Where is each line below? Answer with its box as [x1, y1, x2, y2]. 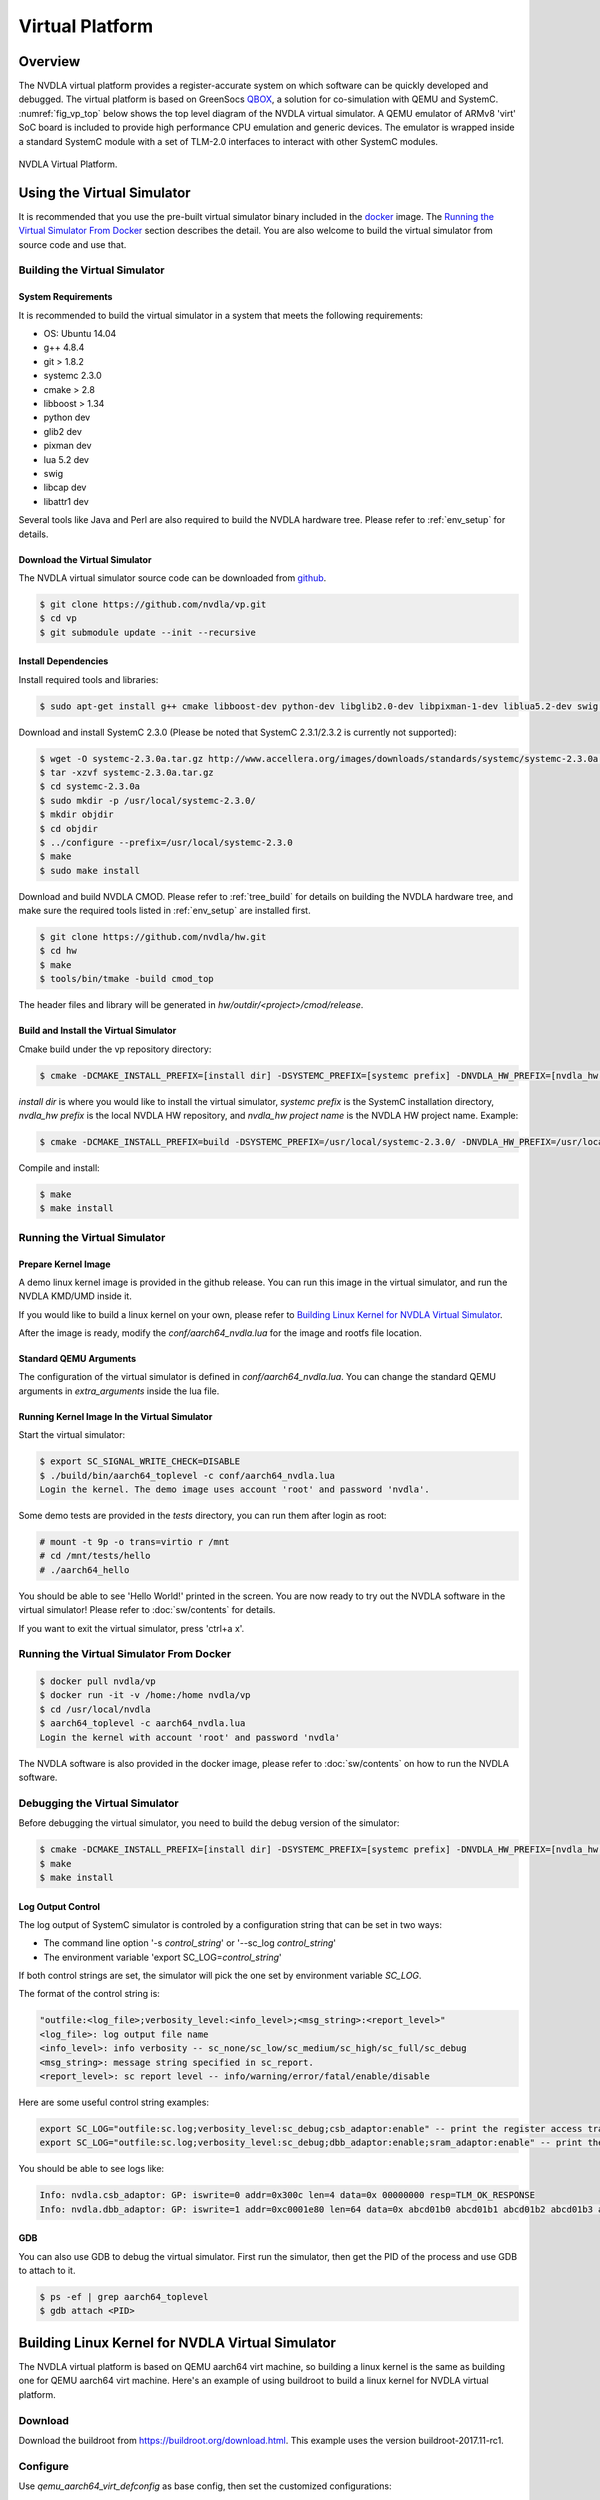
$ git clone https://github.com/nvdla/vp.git [39, 598, 267, 610]
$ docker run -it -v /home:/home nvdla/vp [39, 1690, 251, 1701]
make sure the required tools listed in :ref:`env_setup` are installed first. [18, 905, 311, 917]
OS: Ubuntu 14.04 [43, 328, 117, 340]
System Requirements [18, 291, 113, 303]
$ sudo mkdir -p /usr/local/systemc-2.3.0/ [39, 795, 257, 806]
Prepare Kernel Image [18, 1258, 111, 1270]
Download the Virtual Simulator [18, 553, 152, 565]
